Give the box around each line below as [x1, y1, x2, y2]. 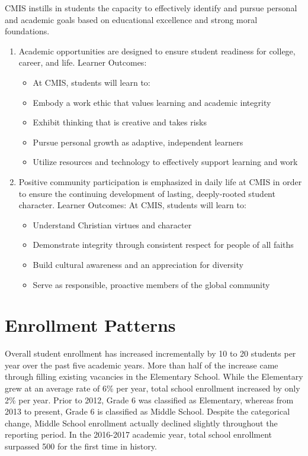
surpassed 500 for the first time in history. [5, 439, 157, 452]
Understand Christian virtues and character [33, 218, 192, 231]
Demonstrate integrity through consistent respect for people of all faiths [33, 238, 294, 251]
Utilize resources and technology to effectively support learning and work [33, 156, 298, 168]
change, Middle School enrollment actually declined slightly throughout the [5, 416, 278, 429]
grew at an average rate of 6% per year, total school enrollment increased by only [5, 382, 300, 394]
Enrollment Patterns [5, 313, 176, 337]
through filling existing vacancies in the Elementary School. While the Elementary [5, 370, 303, 383]
